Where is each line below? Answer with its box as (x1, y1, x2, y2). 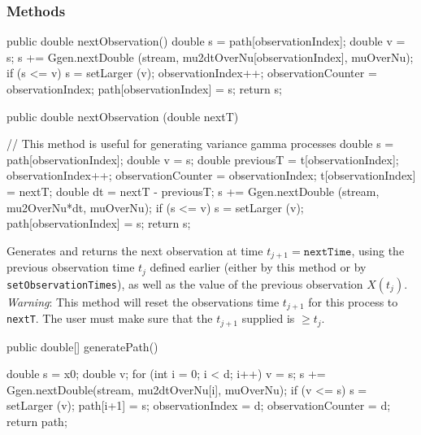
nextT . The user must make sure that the (7, 310, 213, 327)
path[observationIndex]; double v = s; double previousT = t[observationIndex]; (7, 150, 399, 167)
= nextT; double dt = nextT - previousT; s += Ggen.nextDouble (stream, (7, 182, 380, 199)
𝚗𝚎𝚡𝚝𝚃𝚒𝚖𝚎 (303, 246, 352, 258)
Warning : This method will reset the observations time (7, 293, 280, 310)
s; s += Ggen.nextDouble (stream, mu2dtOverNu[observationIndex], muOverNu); (7, 48, 414, 65)
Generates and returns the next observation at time (7, 241, 263, 259)
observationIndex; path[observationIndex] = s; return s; (7, 80, 282, 97)
